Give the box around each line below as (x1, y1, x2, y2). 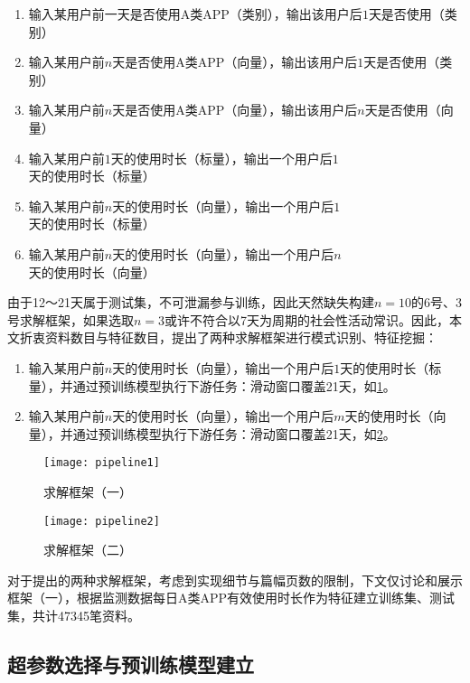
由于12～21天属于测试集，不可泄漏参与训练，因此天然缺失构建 (7, 293, 374, 312)
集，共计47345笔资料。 (7, 605, 140, 624)
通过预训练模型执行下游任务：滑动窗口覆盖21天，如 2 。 (72, 424, 396, 443)
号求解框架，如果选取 (7, 310, 134, 329)
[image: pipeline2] (43, 514, 160, 528)
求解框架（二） (43, 540, 132, 559)
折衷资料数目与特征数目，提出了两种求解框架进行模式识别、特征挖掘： (19, 328, 437, 347)
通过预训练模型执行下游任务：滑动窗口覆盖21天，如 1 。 (72, 376, 396, 395)
